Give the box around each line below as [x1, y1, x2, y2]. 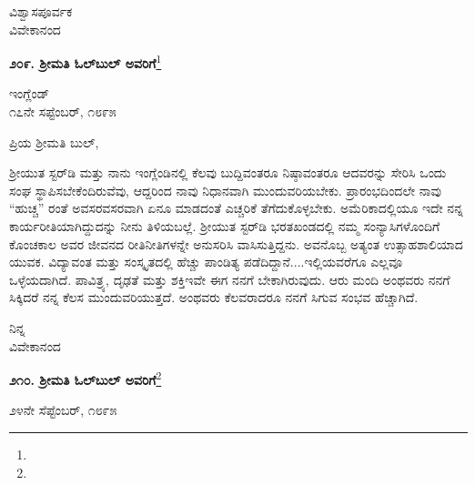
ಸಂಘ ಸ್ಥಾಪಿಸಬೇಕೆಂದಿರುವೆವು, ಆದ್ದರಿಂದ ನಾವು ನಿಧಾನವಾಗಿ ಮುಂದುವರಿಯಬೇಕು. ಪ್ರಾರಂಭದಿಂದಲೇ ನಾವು [9, 180, 441, 199]
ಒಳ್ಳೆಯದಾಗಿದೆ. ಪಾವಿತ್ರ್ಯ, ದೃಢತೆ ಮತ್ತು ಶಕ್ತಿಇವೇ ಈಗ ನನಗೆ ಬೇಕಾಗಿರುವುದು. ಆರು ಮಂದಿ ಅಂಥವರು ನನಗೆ [9, 269, 450, 288]
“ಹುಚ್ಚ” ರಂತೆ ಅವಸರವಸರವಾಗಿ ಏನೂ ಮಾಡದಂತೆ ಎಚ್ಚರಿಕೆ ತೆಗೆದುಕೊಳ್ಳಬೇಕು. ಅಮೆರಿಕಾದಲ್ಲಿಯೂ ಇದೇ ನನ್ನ [9, 198, 463, 217]
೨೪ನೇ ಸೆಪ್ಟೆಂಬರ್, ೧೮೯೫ [9, 400, 117, 419]
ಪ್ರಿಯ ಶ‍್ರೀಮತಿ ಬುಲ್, [9, 132, 99, 151]
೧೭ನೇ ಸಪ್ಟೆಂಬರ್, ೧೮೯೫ [9, 102, 116, 121]
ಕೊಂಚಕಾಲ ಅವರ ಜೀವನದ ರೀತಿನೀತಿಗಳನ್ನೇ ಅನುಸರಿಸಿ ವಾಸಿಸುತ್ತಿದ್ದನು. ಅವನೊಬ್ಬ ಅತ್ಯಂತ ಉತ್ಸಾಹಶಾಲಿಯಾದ [9, 234, 463, 253]
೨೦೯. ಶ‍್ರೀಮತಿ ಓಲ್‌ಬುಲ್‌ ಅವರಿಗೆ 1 [9, 51, 162, 72]
